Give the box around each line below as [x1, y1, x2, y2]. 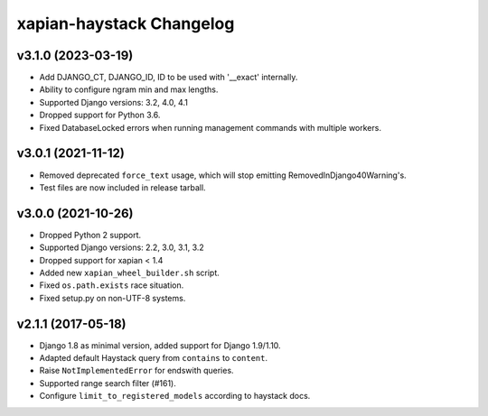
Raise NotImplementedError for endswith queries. [39, 365, 234, 376]
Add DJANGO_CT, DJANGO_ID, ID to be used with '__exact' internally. [39, 72, 298, 83]
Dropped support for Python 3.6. [39, 109, 161, 121]
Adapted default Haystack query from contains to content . [39, 353, 268, 364]
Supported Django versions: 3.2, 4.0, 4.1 [39, 97, 189, 107]
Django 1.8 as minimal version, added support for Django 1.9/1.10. [39, 339, 281, 351]
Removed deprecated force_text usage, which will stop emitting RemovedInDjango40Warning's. [39, 170, 407, 180]
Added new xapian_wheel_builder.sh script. [39, 267, 221, 278]
